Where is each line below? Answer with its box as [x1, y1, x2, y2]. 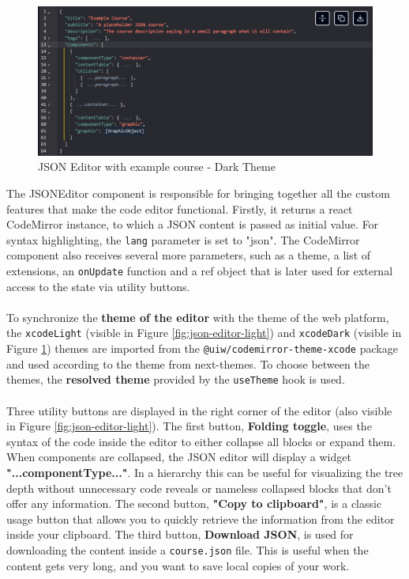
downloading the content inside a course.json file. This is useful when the [6, 541, 369, 558]
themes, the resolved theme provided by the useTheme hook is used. [6, 371, 345, 388]
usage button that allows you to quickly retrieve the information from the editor [6, 510, 395, 527]
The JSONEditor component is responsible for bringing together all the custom [6, 185, 390, 201]
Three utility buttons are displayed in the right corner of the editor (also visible [6, 402, 392, 418]
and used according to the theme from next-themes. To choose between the [6, 355, 370, 372]
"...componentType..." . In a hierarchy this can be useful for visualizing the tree [6, 464, 403, 480]
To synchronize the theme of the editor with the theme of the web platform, [6, 308, 389, 325]
